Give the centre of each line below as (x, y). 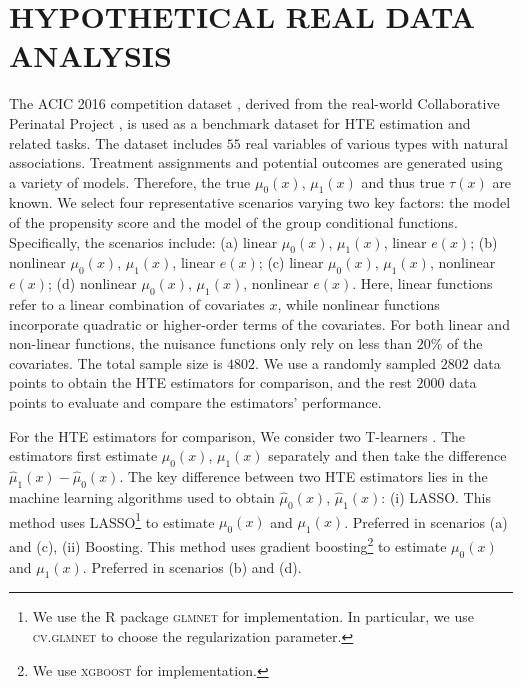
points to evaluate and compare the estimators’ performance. (195, 402)
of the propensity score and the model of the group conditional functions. (233, 222)
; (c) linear (291, 262)
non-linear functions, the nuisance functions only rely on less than (211, 343)
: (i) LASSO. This (436, 496)
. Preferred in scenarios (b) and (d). (192, 566)
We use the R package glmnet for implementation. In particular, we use (253, 616)
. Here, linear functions (422, 283)
